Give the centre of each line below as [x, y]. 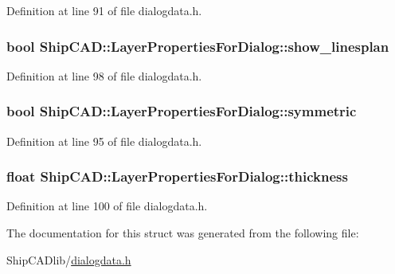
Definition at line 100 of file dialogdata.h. [107, 206]
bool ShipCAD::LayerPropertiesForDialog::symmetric [182, 111]
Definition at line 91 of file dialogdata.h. [104, 10]
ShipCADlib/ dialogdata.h [69, 259]
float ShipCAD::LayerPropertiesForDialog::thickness [177, 176]
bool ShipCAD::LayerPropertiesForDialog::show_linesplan [198, 46]
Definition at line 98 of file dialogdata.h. [104, 75]
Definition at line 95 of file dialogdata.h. [104, 141]
